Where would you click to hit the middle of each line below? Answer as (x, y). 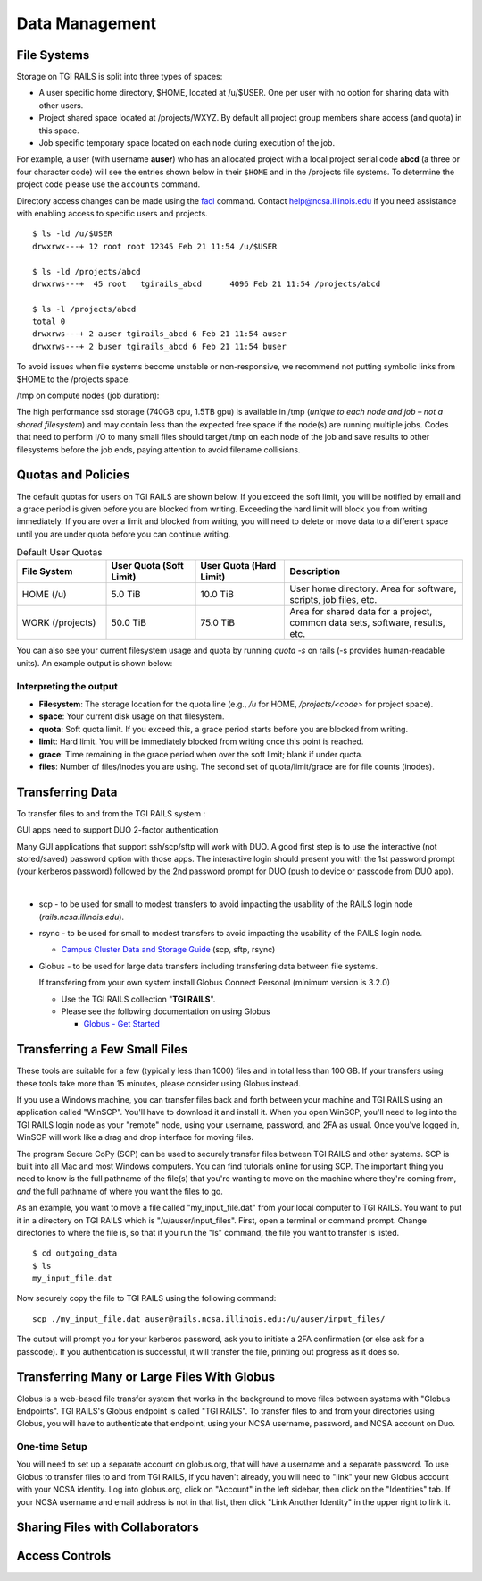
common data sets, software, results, (367, 623)
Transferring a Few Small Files (102, 1049)
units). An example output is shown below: (95, 663)
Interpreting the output (67, 686)
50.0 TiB (129, 623)
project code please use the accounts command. (108, 184)
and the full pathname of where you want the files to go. (120, 1191)
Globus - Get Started (122, 1024)
